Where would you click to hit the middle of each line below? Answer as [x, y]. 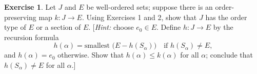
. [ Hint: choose [111, 27]
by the [223, 27]
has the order [226, 17]
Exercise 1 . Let [30, 7]
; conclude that [230, 55]
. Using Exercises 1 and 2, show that [139, 17]
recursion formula [32, 37]
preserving [20, 17]
